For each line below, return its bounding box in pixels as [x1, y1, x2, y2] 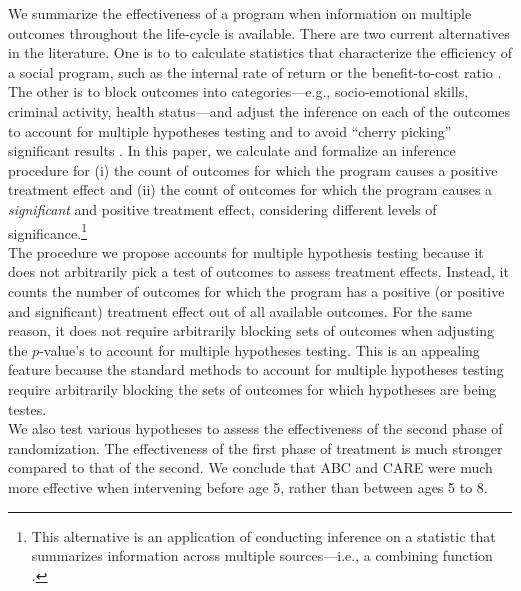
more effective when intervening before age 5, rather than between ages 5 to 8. [8, 476, 488, 497]
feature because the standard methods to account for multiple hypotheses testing [8, 359, 504, 380]
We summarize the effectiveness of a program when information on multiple [8, 3, 472, 23]
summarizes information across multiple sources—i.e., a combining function [31, 545, 493, 566]
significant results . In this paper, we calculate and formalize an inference [8, 140, 456, 161]
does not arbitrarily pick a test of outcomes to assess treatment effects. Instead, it [8, 261, 509, 282]
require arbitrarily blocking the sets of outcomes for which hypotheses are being [8, 378, 497, 399]
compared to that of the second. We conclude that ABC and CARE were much [8, 457, 493, 478]
